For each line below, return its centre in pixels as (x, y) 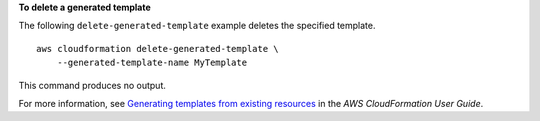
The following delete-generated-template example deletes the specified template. (197, 26)
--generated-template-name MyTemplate (152, 63)
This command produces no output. (92, 85)
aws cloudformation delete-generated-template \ (157, 48)
